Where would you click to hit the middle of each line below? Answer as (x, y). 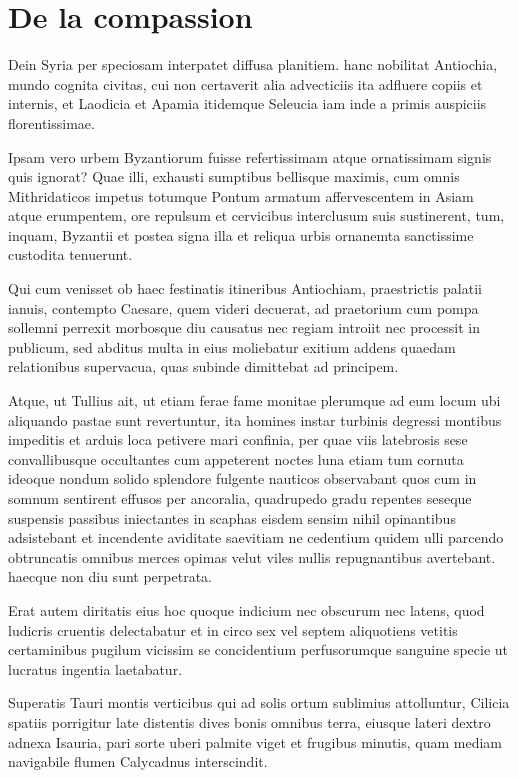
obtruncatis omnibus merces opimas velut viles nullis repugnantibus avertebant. (252, 556)
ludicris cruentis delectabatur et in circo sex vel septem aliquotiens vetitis (233, 629)
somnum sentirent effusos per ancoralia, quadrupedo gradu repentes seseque (240, 498)
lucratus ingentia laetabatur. (95, 668)
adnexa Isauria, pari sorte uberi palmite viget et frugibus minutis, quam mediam (255, 741)
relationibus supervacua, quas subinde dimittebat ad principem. (203, 366)
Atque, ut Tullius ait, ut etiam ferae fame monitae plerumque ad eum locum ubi (254, 400)
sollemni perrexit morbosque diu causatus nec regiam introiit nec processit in (244, 327)
